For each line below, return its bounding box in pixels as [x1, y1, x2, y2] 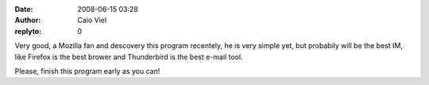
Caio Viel [77, 16, 107, 25]
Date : [14, 5, 33, 13]
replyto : [14, 26, 42, 35]
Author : [14, 16, 41, 25]
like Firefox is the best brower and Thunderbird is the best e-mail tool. [14, 52, 243, 61]
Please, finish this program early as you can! [14, 66, 160, 76]
